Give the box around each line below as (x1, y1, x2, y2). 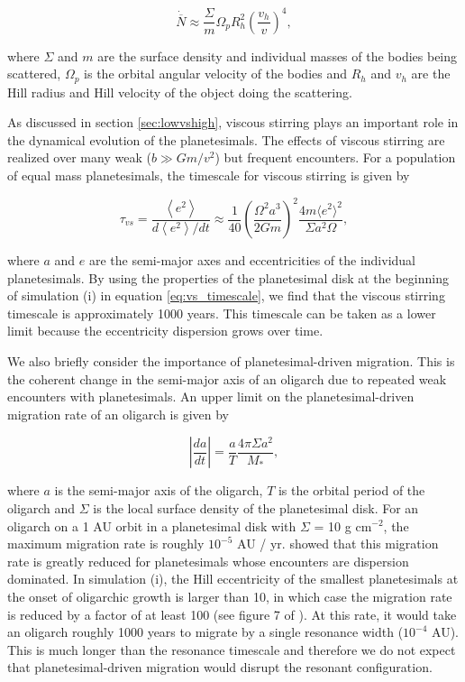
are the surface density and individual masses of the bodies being (97, 46, 458, 65)
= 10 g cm (314, 516, 372, 535)
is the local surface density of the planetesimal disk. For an (93, 498, 419, 517)
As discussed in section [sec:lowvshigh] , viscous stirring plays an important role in (7, 113, 459, 132)
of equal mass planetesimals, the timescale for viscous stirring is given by (7, 165, 410, 184)
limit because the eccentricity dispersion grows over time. (7, 321, 324, 340)
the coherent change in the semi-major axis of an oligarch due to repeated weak (7, 369, 447, 388)
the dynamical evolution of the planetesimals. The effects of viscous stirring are (7, 130, 445, 149)
